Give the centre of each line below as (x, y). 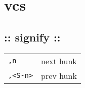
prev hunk (59, 75)
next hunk (59, 61)
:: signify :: (32, 37)
